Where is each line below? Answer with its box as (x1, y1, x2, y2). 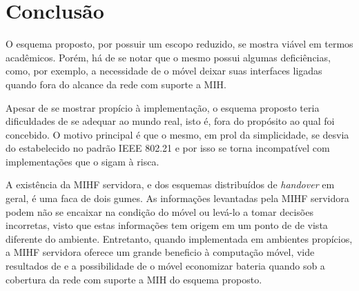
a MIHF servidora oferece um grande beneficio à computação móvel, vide (6, 245, 315, 259)
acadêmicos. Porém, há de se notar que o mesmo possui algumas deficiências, (6, 50, 331, 64)
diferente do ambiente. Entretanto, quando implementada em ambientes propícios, (6, 231, 353, 245)
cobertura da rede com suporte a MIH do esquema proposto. (6, 272, 262, 286)
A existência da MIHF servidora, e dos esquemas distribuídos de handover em (6, 177, 335, 192)
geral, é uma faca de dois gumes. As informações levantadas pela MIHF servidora (6, 191, 349, 205)
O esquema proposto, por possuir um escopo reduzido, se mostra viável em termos (6, 37, 353, 51)
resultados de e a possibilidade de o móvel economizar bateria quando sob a (6, 259, 325, 273)
